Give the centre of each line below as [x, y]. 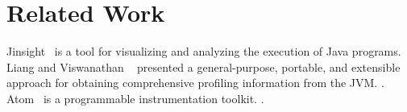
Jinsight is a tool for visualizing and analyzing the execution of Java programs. [204, 51]
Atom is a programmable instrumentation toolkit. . [135, 98]
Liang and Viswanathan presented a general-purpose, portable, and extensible [203, 66]
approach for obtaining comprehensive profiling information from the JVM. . [195, 83]
